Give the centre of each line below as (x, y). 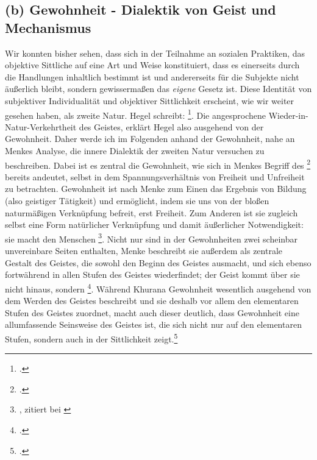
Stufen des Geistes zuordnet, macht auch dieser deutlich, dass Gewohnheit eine (152, 312)
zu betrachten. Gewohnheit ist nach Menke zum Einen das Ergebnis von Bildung (156, 189)
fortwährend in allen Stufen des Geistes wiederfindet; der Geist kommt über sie (152, 274)
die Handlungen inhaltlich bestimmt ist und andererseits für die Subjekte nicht (152, 76)
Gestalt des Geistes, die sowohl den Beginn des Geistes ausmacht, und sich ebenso (158, 262)
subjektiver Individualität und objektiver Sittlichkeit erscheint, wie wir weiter (150, 100)
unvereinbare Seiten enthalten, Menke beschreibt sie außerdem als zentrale (144, 251)
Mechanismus (48, 27)
